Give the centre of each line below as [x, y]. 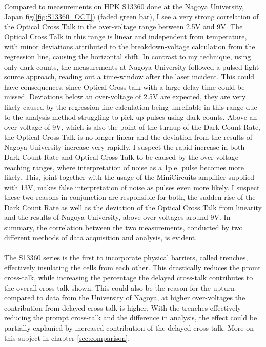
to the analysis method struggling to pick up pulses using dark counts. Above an [131, 117]
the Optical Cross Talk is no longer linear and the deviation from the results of [128, 137]
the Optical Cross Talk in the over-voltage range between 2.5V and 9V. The [124, 26]
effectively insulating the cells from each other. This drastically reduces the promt [132, 267]
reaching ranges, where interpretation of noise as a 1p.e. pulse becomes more [124, 167]
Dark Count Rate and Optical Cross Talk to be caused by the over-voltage [121, 157]
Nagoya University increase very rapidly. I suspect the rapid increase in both [125, 147]
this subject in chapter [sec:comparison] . [67, 338]
